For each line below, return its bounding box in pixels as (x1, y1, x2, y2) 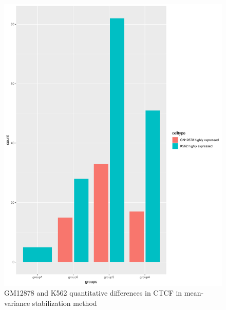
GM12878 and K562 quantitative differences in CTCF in (4, 287, 182, 298)
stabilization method (32, 298, 97, 308)
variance (4, 298, 30, 308)
